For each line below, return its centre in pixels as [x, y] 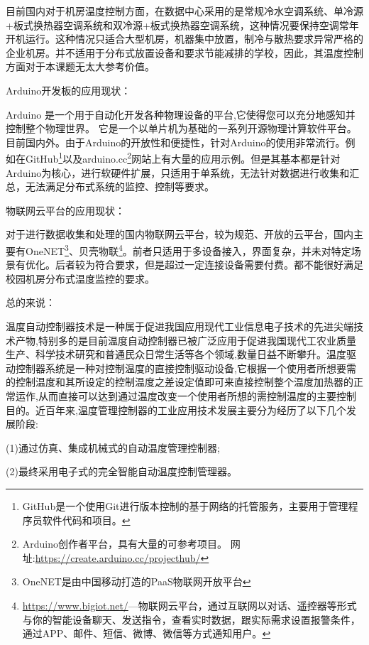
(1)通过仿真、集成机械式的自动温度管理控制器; [113, 447]
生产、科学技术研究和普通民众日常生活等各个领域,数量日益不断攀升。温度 [176, 354]
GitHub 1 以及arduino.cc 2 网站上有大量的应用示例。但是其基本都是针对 [183, 157]
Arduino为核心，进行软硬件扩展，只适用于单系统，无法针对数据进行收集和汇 [183, 172]
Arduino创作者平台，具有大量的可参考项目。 [125, 544]
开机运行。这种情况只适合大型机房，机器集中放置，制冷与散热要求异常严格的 [184, 39]
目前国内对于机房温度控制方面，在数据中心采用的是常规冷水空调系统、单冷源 [184, 11]
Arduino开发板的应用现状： [68, 90]
